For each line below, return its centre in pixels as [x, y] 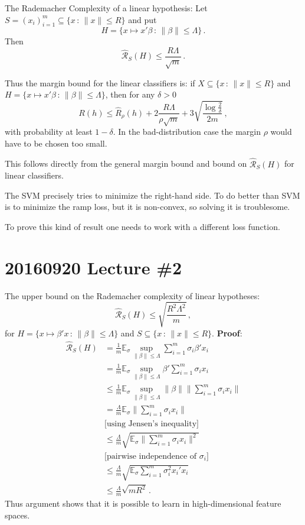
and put [142, 19]
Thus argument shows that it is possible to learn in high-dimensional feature [143, 503]
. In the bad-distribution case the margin [187, 132]
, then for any [130, 94]
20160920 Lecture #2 [94, 267]
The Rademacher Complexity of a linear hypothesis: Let [106, 8]
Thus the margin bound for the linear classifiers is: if [100, 82]
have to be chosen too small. [56, 143]
